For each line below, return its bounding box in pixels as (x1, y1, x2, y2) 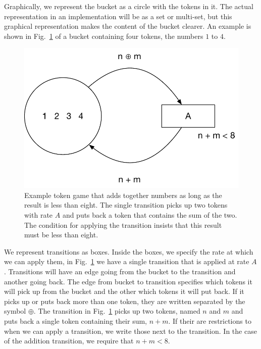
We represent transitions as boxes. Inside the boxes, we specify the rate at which (4, 246, 253, 257)
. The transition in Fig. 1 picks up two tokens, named (33, 306, 200, 316)
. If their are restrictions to (168, 315, 251, 326)
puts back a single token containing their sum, (4, 315, 147, 326)
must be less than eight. (24, 229, 98, 240)
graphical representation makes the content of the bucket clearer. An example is (4, 21, 251, 31)
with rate (24, 209, 53, 220)
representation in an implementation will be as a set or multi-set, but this (4, 11, 232, 21)
